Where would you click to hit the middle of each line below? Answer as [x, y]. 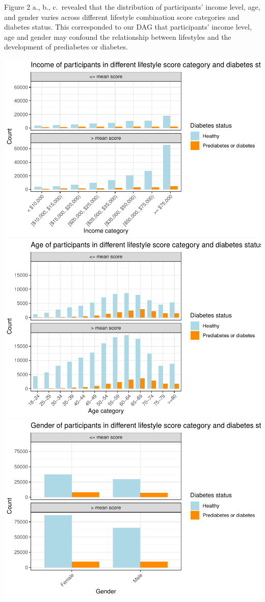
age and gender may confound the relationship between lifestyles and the [118, 36]
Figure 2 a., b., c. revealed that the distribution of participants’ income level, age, [132, 7]
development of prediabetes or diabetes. [66, 47]
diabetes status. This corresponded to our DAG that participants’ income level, [128, 27]
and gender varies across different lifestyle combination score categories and [122, 17]
